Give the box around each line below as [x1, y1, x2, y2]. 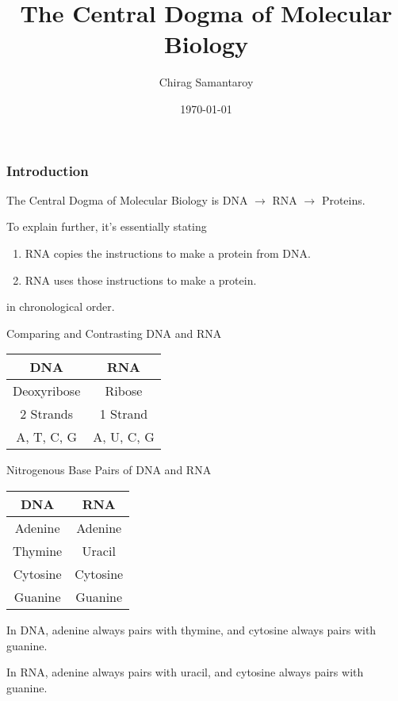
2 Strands [20, 404, 74, 423]
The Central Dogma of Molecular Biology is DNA [6, 191, 248, 208]
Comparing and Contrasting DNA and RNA [6, 324, 222, 341]
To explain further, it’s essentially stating [6, 218, 207, 235]
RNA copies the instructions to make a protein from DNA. [25, 244, 311, 261]
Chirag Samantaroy [159, 74, 254, 90]
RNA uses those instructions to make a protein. [25, 271, 257, 288]
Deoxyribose [13, 381, 81, 400]
